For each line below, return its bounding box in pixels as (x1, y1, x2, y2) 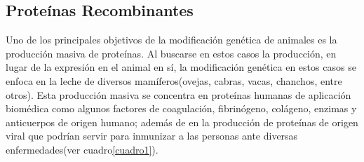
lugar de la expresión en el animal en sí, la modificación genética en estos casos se (6, 60, 356, 74)
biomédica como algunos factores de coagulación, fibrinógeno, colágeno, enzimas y (6, 101, 357, 116)
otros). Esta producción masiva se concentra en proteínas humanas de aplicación (6, 87, 351, 102)
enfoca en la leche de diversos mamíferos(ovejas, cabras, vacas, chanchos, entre (6, 73, 342, 88)
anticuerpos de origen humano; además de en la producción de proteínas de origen (6, 114, 358, 129)
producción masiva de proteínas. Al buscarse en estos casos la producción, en (6, 46, 337, 60)
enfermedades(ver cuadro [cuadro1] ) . (6, 142, 159, 156)
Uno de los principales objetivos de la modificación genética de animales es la (6, 32, 337, 47)
